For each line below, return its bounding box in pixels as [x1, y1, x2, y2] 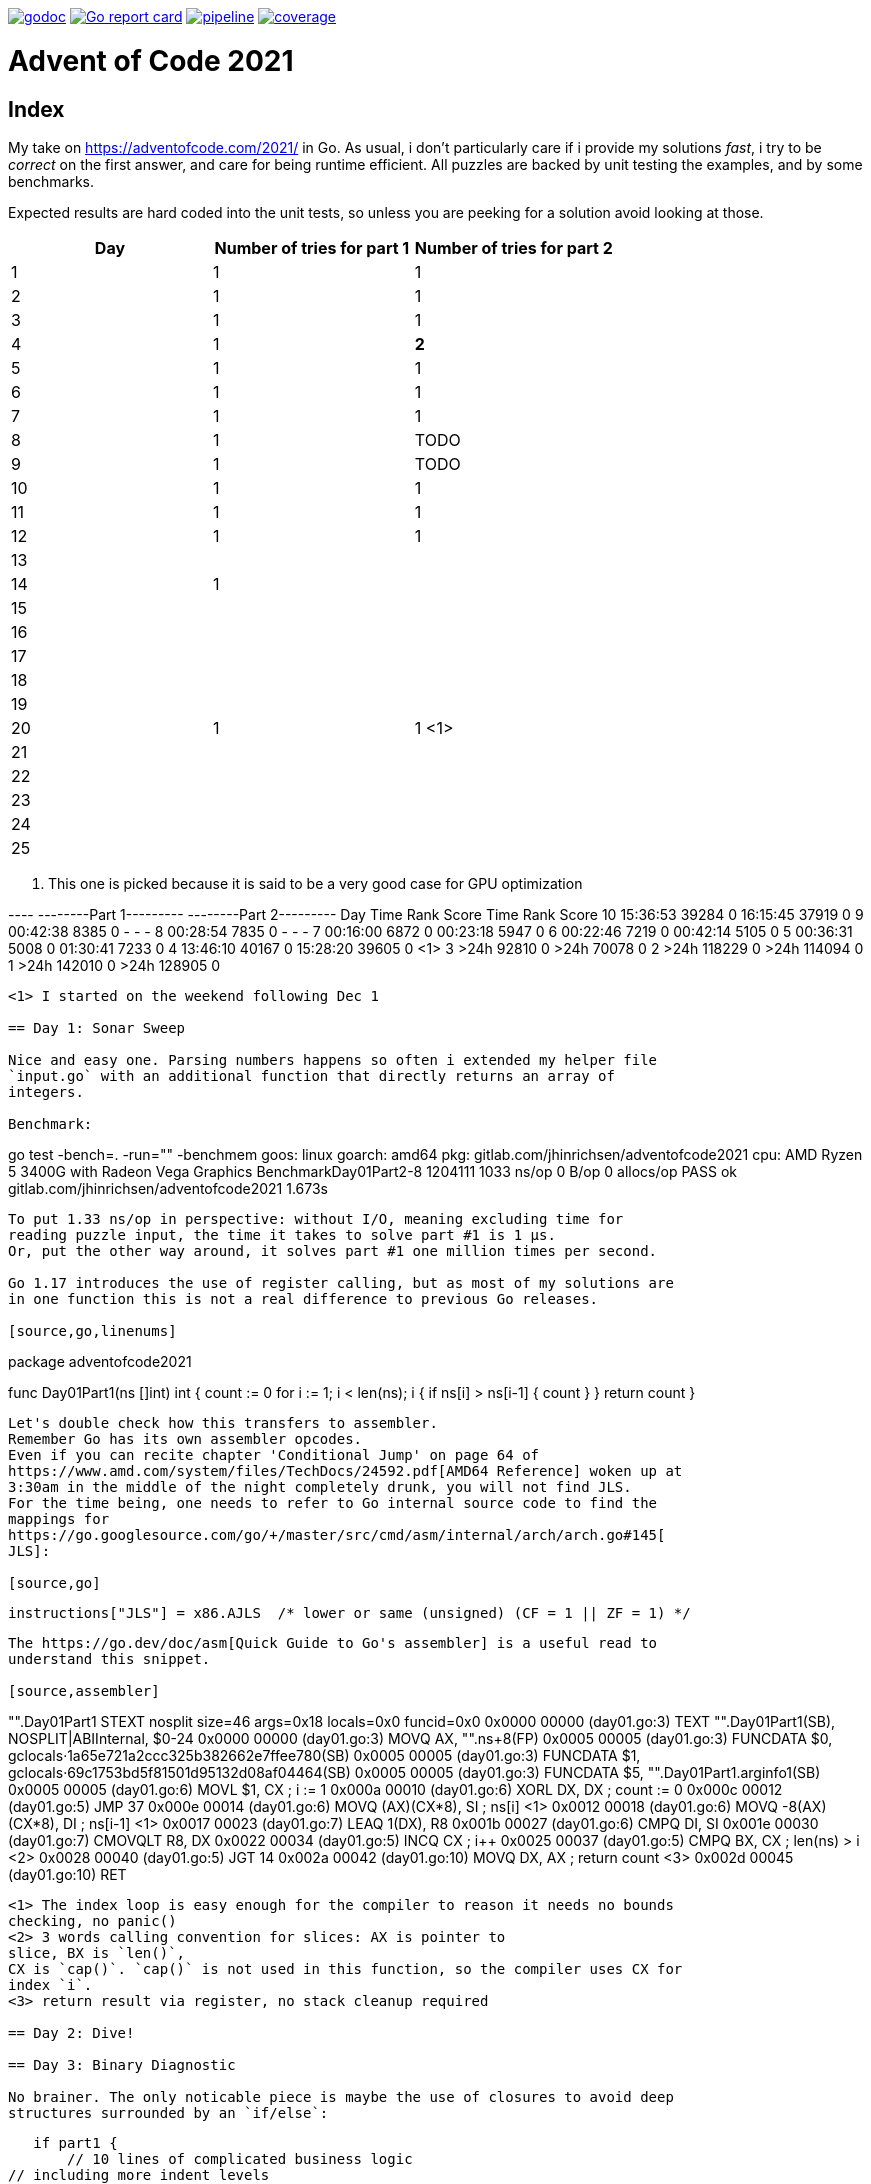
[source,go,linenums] [8, 1322, 177, 1339]
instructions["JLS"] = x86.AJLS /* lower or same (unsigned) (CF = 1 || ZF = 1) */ [8, 1604, 691, 1621]
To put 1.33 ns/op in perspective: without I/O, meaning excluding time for [8, 1210, 624, 1227]
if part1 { [33, 2134, 118, 2151]
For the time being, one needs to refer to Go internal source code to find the [8, 1494, 658, 1511]
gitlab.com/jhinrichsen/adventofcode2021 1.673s [8, 1179, 328, 1197]
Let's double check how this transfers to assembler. [8, 1414, 438, 1431]
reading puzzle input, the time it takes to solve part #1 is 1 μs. [8, 1226, 556, 1243]
